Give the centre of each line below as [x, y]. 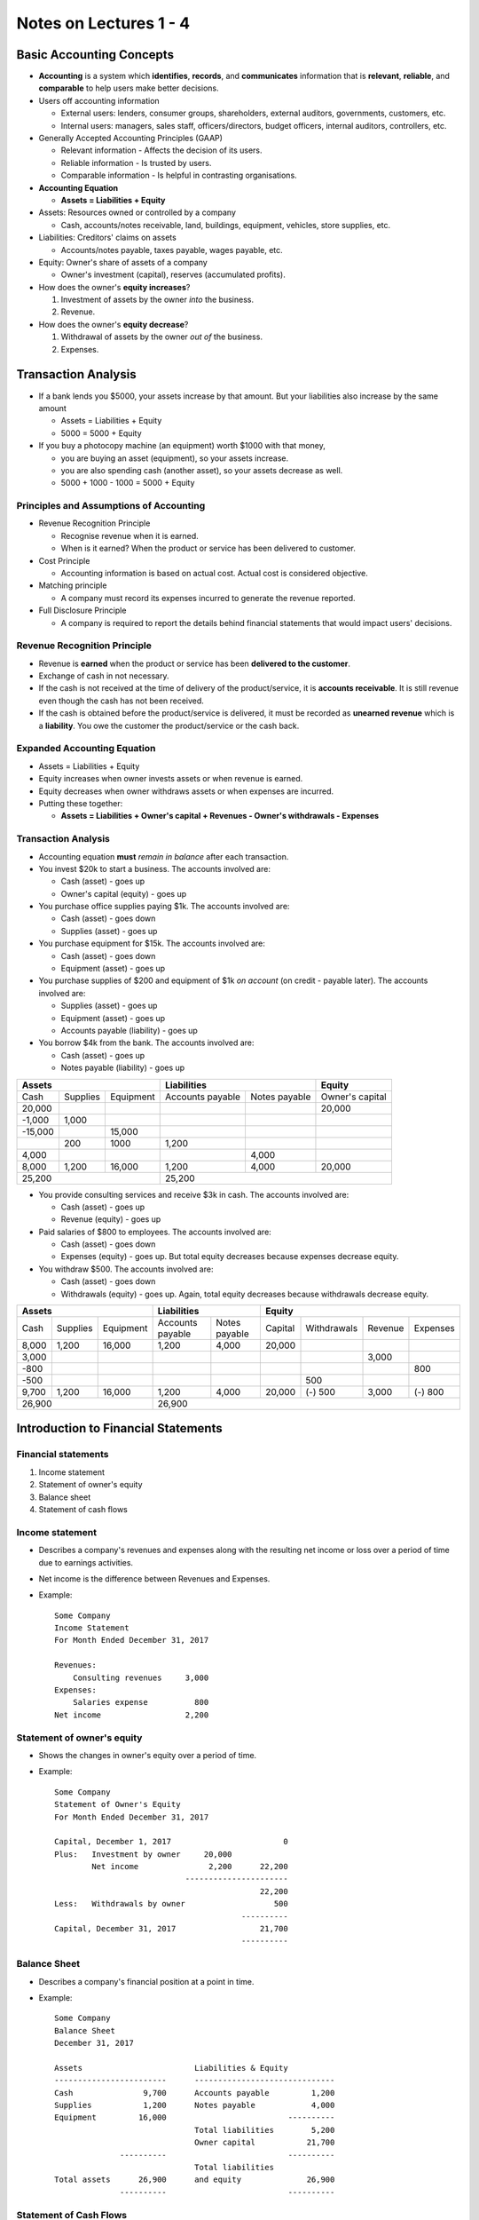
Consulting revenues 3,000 [141, 1677]
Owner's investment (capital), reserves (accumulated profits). [173, 274]
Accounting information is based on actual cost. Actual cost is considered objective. [214, 573]
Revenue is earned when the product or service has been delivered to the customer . [194, 663]
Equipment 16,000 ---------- [195, 2117]
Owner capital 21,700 [264, 2143]
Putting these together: [81, 803]
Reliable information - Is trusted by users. [136, 163]
